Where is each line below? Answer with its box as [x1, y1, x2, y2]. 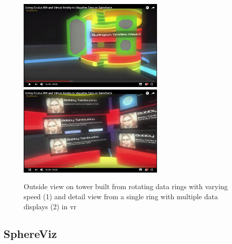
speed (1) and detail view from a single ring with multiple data [24, 191, 218, 201]
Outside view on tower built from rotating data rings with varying [24, 181, 228, 192]
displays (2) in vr [24, 201, 76, 211]
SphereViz [4, 225, 57, 241]
